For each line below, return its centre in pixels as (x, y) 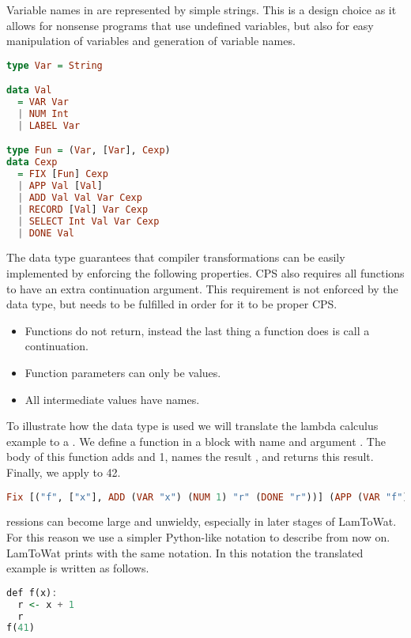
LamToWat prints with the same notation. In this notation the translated (185, 552)
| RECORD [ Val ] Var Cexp (83, 209)
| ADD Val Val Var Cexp (80, 197)
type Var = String (55, 65)
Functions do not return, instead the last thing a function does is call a (197, 330)
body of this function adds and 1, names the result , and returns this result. (190, 457)
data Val (29, 91)
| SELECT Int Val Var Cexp (89, 221)
